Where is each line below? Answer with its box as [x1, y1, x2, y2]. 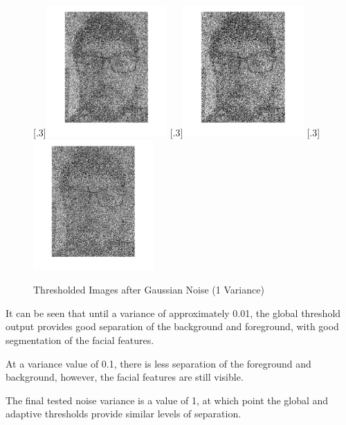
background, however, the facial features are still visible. [6, 370, 244, 384]
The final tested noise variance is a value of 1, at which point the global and [6, 392, 329, 407]
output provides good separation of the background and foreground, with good [6, 319, 339, 334]
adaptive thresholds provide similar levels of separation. [6, 406, 242, 421]
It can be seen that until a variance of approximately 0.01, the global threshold [6, 305, 341, 320]
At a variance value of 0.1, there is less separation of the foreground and [6, 356, 311, 370]
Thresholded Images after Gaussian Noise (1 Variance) [33, 282, 264, 297]
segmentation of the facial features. [6, 332, 154, 347]
